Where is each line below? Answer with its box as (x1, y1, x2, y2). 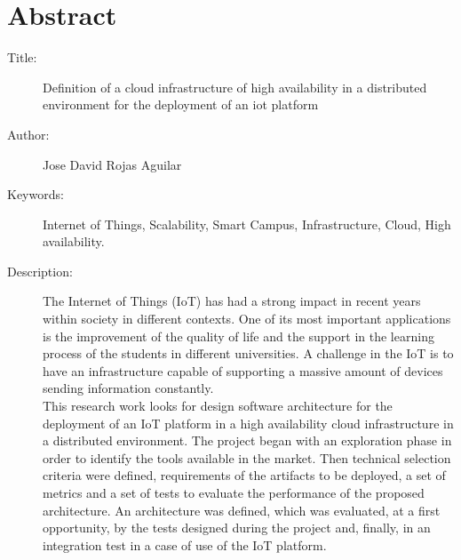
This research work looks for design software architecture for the (43, 396, 393, 415)
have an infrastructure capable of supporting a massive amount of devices (43, 361, 443, 380)
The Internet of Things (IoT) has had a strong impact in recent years (43, 292, 421, 310)
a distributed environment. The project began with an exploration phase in (43, 431, 452, 450)
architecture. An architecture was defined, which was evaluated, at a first (43, 500, 441, 519)
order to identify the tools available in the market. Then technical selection (43, 448, 451, 467)
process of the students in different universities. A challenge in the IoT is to (43, 344, 454, 363)
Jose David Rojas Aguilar (43, 155, 182, 173)
